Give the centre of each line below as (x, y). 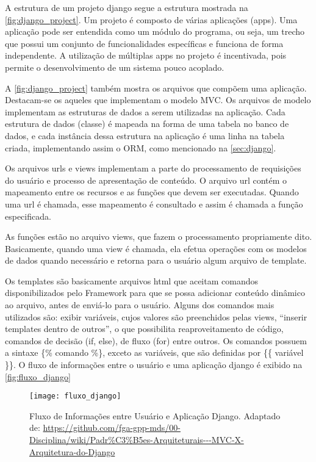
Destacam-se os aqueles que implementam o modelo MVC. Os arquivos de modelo (158, 100)
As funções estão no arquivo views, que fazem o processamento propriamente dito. (159, 236)
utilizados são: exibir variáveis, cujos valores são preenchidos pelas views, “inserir (156, 316)
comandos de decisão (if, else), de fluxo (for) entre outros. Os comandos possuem (156, 340)
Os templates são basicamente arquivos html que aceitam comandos (131, 280)
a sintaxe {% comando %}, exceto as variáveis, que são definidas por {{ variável (154, 352)
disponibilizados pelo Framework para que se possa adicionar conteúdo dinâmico (155, 293)
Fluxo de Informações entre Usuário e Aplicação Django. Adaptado (155, 415)
